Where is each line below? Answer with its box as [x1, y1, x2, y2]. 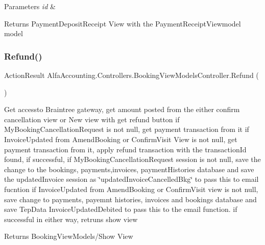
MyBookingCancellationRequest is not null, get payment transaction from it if [4, 124, 249, 134]
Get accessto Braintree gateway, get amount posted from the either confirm [4, 104, 240, 115]
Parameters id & [4, 1, 56, 11]
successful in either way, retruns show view [4, 213, 138, 224]
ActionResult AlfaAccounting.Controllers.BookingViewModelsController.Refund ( [4, 70, 259, 80]
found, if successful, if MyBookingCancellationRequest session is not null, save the [4, 154, 261, 165]
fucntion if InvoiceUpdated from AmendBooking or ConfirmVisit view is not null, [4, 183, 258, 194]
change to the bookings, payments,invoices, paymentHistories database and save [4, 164, 254, 174]
